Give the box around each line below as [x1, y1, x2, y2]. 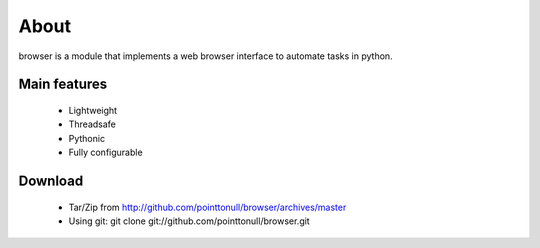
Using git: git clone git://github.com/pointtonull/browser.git [68, 215, 310, 227]
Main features [18, 76, 108, 93]
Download [18, 172, 84, 189]
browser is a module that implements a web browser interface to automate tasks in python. [18, 50, 394, 62]
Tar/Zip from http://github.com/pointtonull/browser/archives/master [68, 201, 347, 213]
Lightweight [68, 104, 118, 116]
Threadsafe [68, 118, 117, 130]
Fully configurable [68, 146, 144, 159]
